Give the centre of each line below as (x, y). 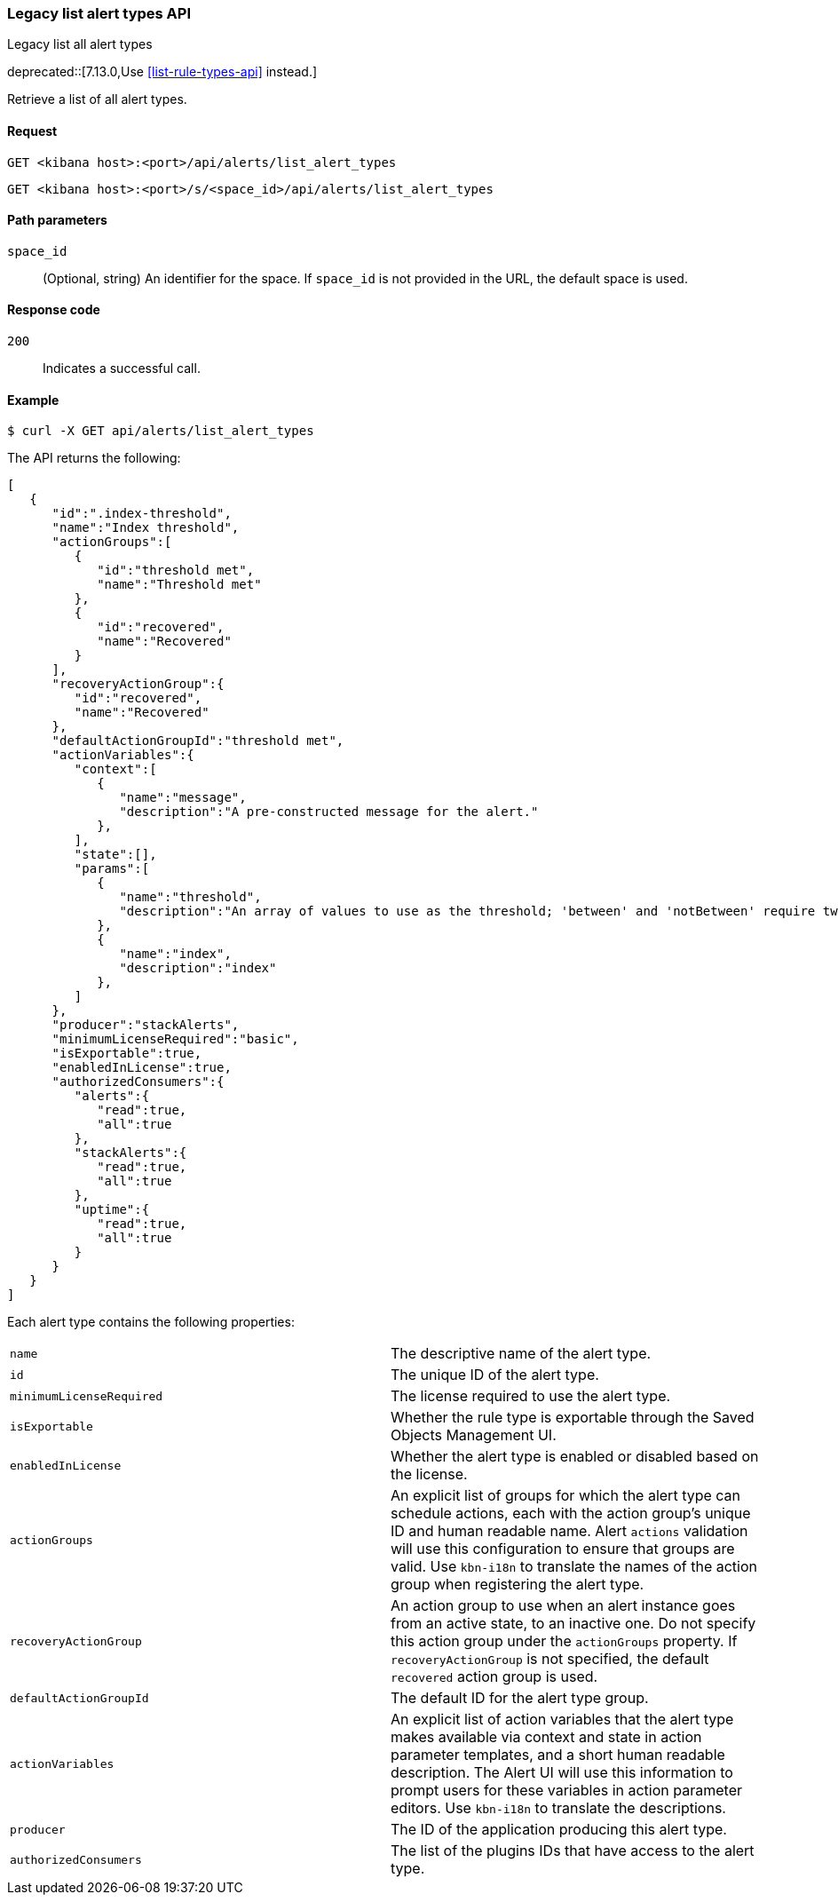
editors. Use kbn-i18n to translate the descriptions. (558, 1808)
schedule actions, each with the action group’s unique (571, 1514)
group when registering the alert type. (518, 1585)
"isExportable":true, (127, 1054)
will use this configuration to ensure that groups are (563, 1549)
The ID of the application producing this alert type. (559, 1830)
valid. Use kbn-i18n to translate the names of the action (574, 1567)
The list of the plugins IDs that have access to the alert (573, 1851)
